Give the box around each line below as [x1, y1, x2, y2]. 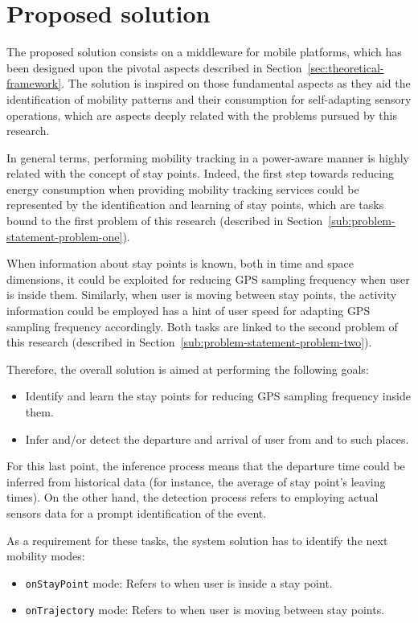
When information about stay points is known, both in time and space [6, 255, 354, 272]
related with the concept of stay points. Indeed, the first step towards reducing [6, 165, 394, 182]
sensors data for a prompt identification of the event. [6, 504, 267, 521]
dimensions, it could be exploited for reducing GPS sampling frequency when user [6, 270, 410, 287]
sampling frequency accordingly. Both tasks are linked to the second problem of [6, 318, 398, 334]
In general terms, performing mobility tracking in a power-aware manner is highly [6, 149, 409, 166]
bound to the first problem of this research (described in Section [6, 212, 323, 229]
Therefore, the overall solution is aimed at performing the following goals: [6, 360, 369, 377]
